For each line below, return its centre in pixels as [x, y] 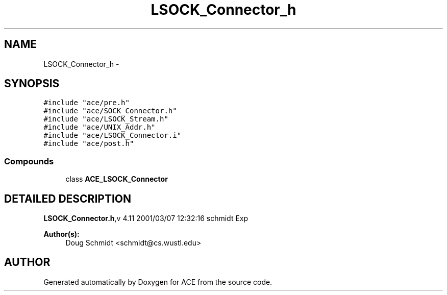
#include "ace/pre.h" [86, 103]
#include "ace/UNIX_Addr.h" [100, 127]
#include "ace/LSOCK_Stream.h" [106, 119]
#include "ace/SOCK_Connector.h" [110, 111]
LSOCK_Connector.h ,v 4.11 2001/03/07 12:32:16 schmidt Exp [146, 218]
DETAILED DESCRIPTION [68, 199]
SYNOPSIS [32, 84]
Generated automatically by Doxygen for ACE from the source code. [158, 282]
